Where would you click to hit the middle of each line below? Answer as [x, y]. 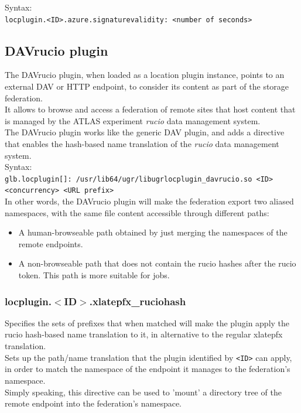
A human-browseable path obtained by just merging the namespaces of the [153, 232]
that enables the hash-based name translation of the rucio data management [142, 144]
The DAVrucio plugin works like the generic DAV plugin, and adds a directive [145, 132]
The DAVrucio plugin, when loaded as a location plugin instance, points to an [145, 75]
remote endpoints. [51, 243]
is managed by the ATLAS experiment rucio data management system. [133, 120]
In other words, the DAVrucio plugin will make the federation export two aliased [149, 201]
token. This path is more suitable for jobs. [94, 275]
